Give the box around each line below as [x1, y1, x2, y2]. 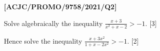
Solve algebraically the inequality [4, 18, 103, 28]
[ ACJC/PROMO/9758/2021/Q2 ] [4, 1, 117, 11]
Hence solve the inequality [4, 35, 82, 46]
